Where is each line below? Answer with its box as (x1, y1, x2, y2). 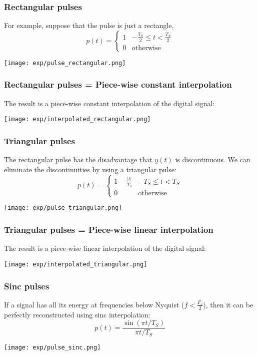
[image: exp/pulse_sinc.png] (4, 344, 101, 351)
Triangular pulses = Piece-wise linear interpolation (4, 223, 213, 236)
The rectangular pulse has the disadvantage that (4, 154, 152, 165)
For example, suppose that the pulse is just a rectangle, (4, 20, 174, 31)
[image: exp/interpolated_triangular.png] (4, 260, 147, 268)
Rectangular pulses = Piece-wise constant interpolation (4, 78, 232, 91)
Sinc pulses (4, 279, 49, 292)
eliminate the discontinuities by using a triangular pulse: (4, 164, 176, 174)
